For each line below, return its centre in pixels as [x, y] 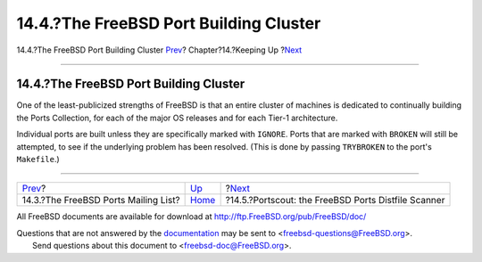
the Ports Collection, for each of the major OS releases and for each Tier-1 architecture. [177, 118]
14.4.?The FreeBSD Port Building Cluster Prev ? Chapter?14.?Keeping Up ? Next [159, 50]
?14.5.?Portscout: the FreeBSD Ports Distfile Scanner [335, 201]
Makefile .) [38, 160]
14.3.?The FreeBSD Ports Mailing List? [101, 201]
